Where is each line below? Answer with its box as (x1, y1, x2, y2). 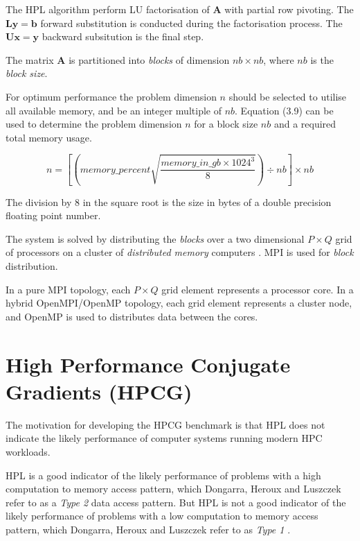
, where (263, 52, 294, 67)
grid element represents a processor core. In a (161, 282, 354, 296)
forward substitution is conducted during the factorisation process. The (40, 15, 343, 30)
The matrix (6, 52, 54, 67)
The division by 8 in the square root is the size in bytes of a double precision (6, 194, 332, 209)
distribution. (6, 259, 58, 273)
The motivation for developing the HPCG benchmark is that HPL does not (6, 417, 325, 431)
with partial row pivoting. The (224, 2, 354, 16)
